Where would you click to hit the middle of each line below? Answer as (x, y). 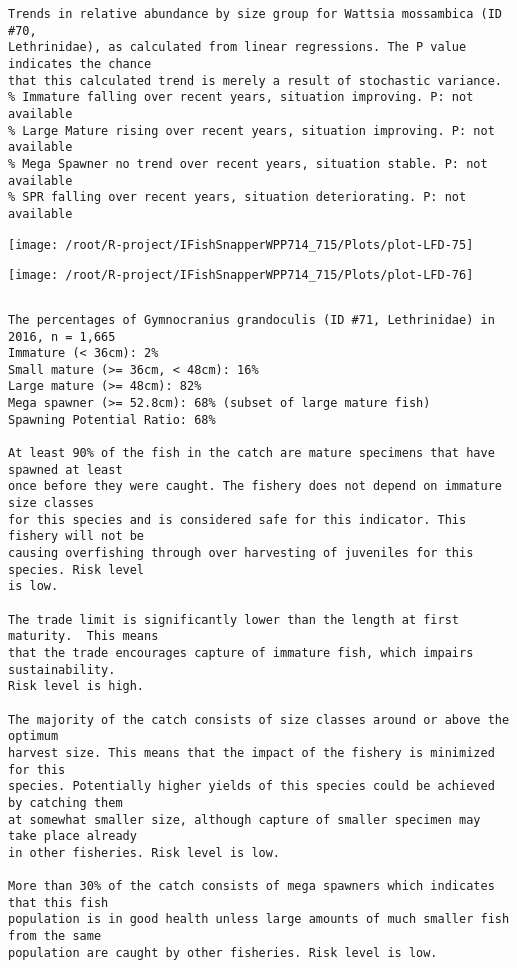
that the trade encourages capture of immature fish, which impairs (241, 652)
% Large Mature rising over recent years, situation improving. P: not (251, 130)
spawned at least (65, 469)
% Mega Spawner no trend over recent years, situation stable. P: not (248, 163)
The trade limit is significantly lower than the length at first (234, 619)
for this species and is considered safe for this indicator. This (237, 519)
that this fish (58, 902)
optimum (33, 736)
